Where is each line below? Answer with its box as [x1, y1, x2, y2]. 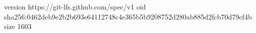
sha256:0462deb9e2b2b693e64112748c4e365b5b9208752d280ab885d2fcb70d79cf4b [4, 11, 252, 21]
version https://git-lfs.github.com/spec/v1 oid [4, 1, 146, 11]
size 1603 [4, 21, 32, 31]
